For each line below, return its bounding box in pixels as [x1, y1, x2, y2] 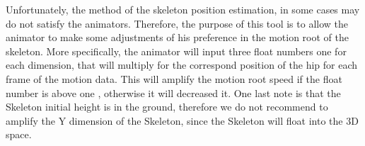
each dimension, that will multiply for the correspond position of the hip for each [6, 57, 358, 72]
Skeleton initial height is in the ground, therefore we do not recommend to [6, 99, 328, 114]
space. [6, 127, 32, 142]
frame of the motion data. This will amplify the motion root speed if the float [6, 71, 342, 86]
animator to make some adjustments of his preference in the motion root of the [6, 30, 349, 45]
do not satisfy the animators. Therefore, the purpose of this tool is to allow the [6, 16, 349, 30]
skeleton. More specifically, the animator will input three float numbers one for [6, 43, 347, 58]
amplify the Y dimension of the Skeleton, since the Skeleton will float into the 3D [6, 113, 359, 128]
